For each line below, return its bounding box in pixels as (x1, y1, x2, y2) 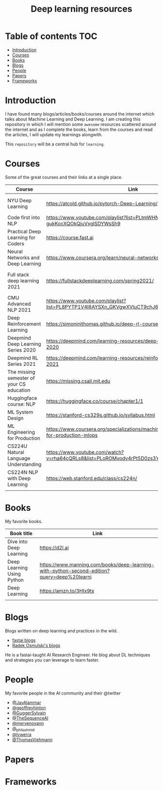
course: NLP (7, 400, 35, 407)
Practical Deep (7, 228, 41, 234)
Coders (7, 240, 24, 247)
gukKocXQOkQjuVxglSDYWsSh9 (46, 220, 121, 227)
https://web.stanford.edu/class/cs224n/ (46, 475, 137, 482)
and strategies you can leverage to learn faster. (5, 657, 99, 663)
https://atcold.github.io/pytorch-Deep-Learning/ (46, 200, 158, 207)
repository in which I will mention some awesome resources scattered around (5, 121, 156, 127)
